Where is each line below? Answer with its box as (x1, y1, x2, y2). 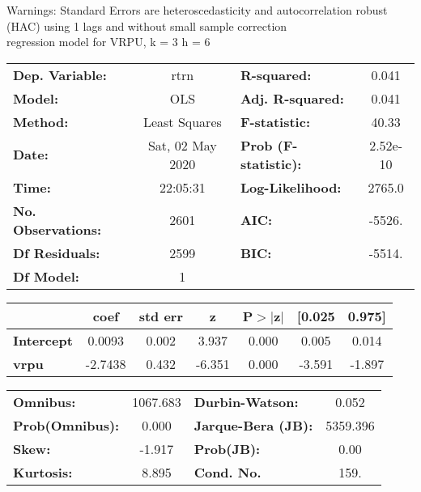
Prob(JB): (193, 439, 261, 458)
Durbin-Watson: (193, 392, 299, 411)
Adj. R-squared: (240, 88, 344, 108)
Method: (13, 112, 69, 131)
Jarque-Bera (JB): (193, 415, 313, 435)
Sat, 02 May (147, 135, 217, 155)
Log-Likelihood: (240, 177, 342, 197)
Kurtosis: (13, 462, 73, 481)
